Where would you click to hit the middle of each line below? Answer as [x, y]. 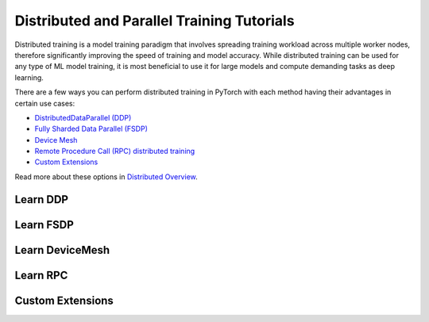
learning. [29, 77]
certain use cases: [45, 103]
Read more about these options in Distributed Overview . [106, 176]
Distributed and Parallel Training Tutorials [155, 21]
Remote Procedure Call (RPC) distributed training [115, 151]
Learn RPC [41, 275]
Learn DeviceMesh [62, 250]
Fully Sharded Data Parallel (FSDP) [91, 129]
